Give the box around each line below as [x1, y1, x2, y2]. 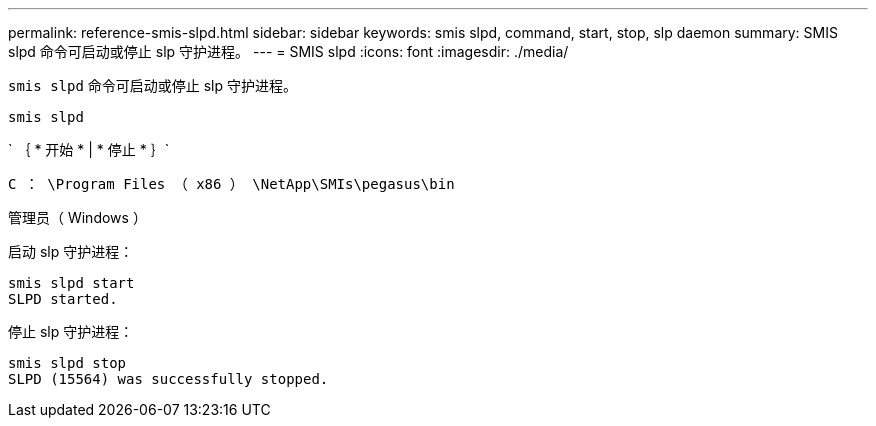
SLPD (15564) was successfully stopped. [8, 371, 329, 387]
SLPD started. [8, 291, 118, 307]
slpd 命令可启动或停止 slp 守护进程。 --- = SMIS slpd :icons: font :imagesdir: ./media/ [8, 43, 569, 60]
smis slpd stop [8, 355, 127, 371]
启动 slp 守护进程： [8, 243, 134, 260]
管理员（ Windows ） [8, 209, 147, 226]
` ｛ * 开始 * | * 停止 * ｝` [8, 141, 170, 158]
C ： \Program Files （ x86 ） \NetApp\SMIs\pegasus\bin [8, 176, 455, 192]
